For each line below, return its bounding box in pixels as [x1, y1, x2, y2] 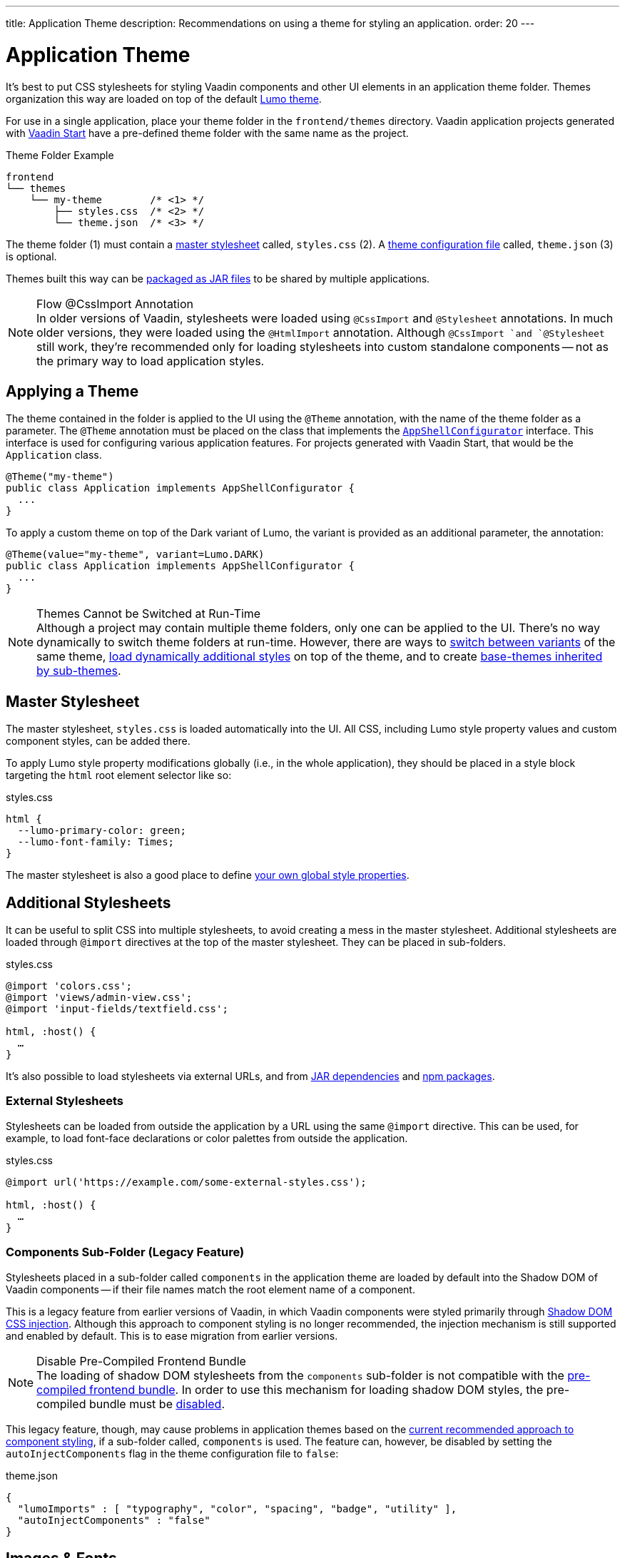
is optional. [6, 250, 57, 263]
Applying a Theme [6, 382, 139, 400]
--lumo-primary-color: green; [17, 825, 186, 837]
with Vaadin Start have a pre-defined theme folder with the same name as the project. [6, 126, 409, 139]
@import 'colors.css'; [6, 980, 133, 992]
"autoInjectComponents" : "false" [17, 1514, 210, 1526]
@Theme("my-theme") [6, 471, 114, 483]
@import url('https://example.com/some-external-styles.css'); [6, 1176, 367, 1188]
